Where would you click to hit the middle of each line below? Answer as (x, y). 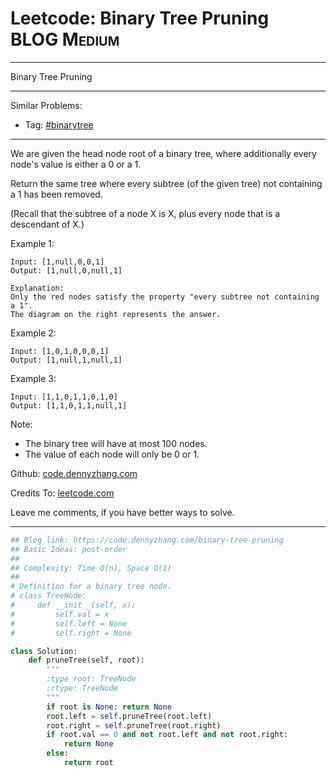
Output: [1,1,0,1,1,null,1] (69, 405)
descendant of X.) (47, 224)
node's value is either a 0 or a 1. (76, 164)
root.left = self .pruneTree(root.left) (129, 716)
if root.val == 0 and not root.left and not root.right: (167, 735)
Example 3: (33, 378)
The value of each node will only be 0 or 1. (112, 454)
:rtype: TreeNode (82, 688)
